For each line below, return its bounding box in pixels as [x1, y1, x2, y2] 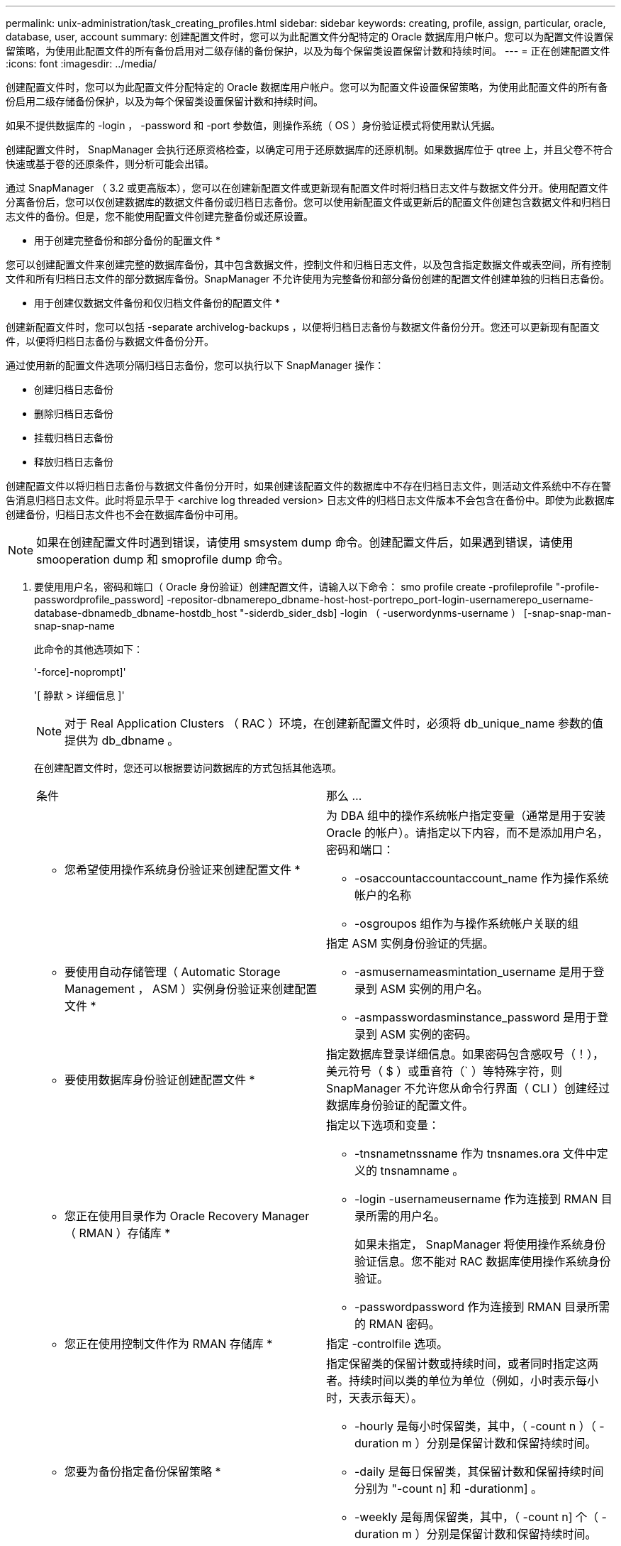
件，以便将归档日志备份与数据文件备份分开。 [6, 335, 214, 347]
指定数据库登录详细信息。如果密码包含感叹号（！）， [326, 1047, 605, 1061]
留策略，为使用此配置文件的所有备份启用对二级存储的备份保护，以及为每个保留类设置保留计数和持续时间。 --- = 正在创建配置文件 [6, 45, 610, 57]
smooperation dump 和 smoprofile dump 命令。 [36, 552, 289, 566]
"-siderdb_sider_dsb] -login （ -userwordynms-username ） [239, 607, 521, 619]
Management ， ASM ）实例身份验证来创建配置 [65, 982, 318, 996]
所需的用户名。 [366, 1209, 446, 1223]
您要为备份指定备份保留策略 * [65, 1464, 221, 1479]
